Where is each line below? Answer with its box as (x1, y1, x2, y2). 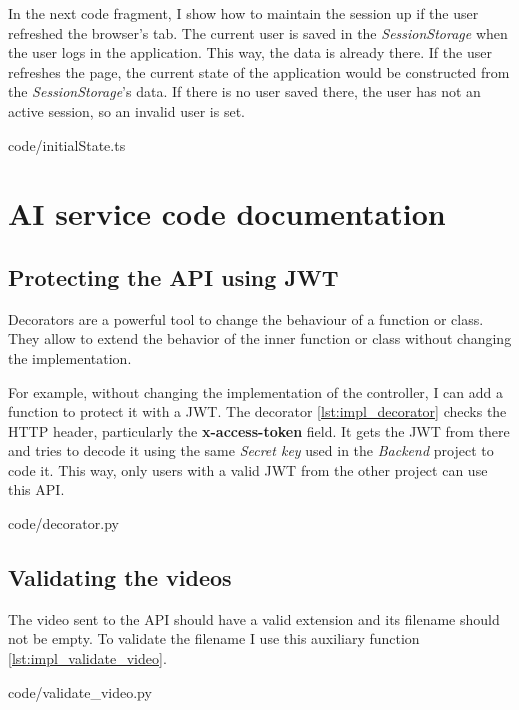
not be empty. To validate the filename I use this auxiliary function (8, 628, 420, 649)
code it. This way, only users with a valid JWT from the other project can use (8, 459, 488, 480)
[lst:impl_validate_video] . (8, 648, 167, 669)
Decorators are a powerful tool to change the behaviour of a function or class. (8, 308, 484, 329)
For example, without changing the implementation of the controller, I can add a (8, 381, 503, 402)
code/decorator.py (8, 513, 119, 534)
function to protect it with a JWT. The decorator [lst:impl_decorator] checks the (8, 401, 507, 422)
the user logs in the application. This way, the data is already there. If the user (8, 42, 492, 63)
